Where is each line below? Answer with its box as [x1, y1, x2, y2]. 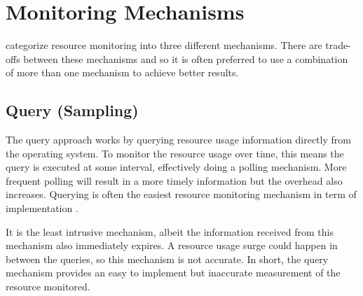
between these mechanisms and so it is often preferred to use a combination [23, 51, 348, 66]
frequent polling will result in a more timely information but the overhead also [6, 173, 343, 188]
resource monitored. [6, 279, 90, 294]
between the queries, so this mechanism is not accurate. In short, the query [6, 251, 329, 266]
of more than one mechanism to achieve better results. [6, 65, 239, 80]
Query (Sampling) [6, 99, 139, 121]
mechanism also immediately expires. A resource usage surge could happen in [6, 238, 338, 253]
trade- [325, 38, 351, 52]
